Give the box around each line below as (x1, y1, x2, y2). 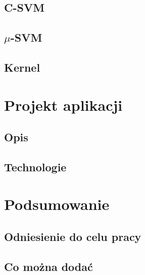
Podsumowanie (4, 194, 110, 215)
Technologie (4, 159, 67, 174)
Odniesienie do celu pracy (4, 229, 141, 245)
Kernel (4, 59, 40, 75)
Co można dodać (4, 258, 93, 274)
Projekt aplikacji (4, 94, 123, 115)
